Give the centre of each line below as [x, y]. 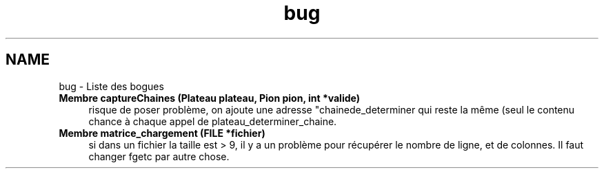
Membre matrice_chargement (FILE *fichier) [162, 133]
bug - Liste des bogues [111, 86]
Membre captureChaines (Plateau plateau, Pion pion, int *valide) [209, 98]
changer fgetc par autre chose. [159, 156]
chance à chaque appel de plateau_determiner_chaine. [213, 121]
